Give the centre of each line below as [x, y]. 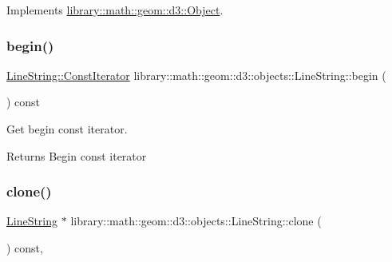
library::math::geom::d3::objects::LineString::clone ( [196, 221]
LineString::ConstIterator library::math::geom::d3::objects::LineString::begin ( [196, 75]
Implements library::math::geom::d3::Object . [115, 10]
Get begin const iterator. [67, 129]
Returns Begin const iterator [77, 155]
